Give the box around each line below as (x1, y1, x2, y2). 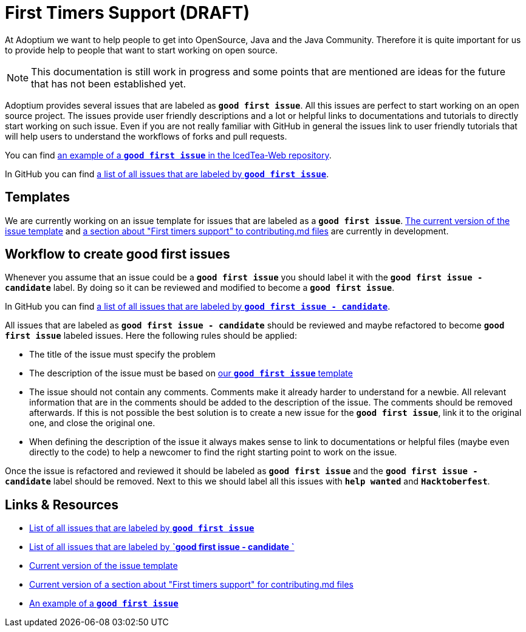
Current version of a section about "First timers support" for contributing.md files (29, 579, 354, 590)
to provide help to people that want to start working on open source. (5, 44, 278, 55)
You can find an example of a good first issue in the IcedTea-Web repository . (5, 149, 332, 160)
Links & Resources (5, 497, 119, 512)
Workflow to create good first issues (5, 246, 230, 262)
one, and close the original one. (29, 418, 155, 429)
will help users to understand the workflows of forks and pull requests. (5, 131, 287, 141)
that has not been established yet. (31, 77, 186, 90)
